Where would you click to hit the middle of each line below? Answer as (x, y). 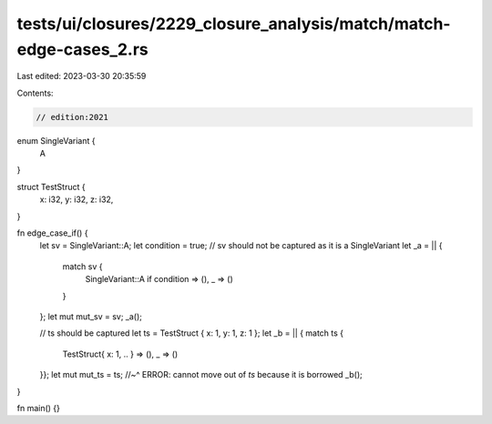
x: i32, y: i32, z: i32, (77, 199)
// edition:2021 (72, 117)
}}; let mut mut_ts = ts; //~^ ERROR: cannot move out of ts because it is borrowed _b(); (201, 375)
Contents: (35, 93)
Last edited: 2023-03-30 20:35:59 (82, 76)
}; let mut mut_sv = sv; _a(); (91, 317)
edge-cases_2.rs (83, 49)
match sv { (82, 266)
